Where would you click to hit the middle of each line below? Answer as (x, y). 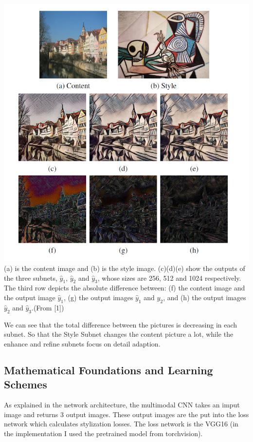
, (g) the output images (99, 297)
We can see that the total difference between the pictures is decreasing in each (121, 324)
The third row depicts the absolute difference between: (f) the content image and (125, 288)
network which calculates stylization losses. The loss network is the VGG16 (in (121, 424)
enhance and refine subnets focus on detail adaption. (82, 343)
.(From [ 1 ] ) (48, 307)
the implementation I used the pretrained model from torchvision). (103, 433)
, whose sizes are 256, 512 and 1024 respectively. (169, 278)
